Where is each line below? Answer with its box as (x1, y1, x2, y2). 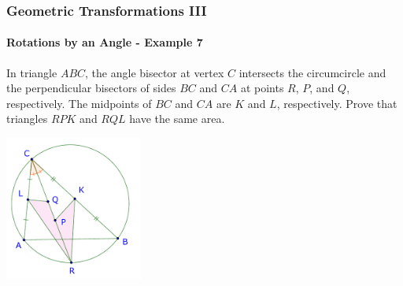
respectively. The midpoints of (6, 95, 152, 111)
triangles (6, 110, 48, 127)
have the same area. (129, 110, 225, 127)
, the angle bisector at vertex (85, 64, 224, 80)
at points (240, 80, 284, 96)
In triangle (6, 64, 57, 80)
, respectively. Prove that (276, 95, 397, 111)
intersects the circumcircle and (238, 64, 386, 80)
